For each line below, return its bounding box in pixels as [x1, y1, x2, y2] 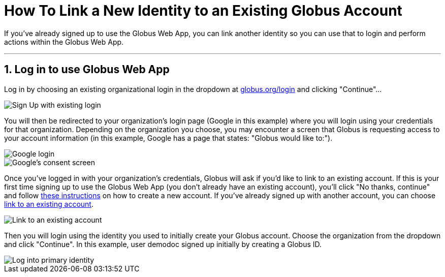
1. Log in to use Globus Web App [4, 63, 170, 76]
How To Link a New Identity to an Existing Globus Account [4, 2, 402, 19]
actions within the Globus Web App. [4, 37, 124, 46]
